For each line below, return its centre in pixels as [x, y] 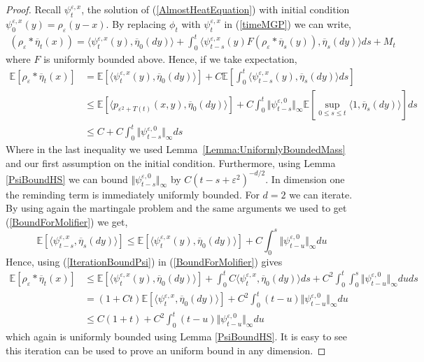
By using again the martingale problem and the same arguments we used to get [176, 208]
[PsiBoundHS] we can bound [67, 179]
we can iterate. [321, 194]
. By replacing [136, 23]
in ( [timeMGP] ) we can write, [288, 23]
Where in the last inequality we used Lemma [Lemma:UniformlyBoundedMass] [176, 149]
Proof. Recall [34, 9]
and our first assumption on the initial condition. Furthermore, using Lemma [171, 162]
